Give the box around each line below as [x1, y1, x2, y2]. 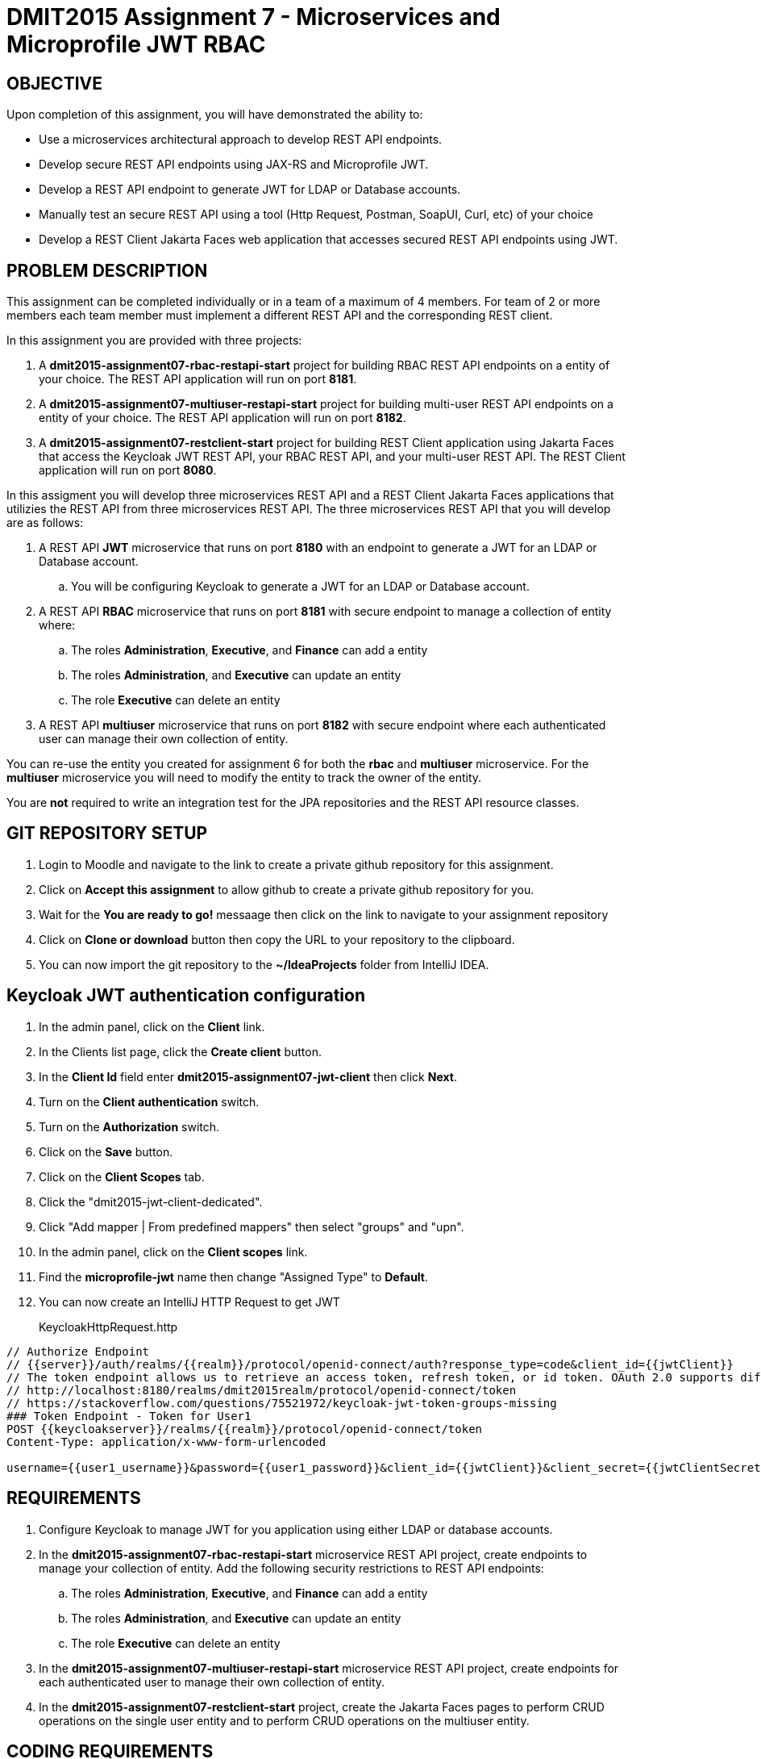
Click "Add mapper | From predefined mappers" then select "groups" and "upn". [39, 1219, 464, 1234]
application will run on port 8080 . [39, 463, 217, 478]
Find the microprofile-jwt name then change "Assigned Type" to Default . [39, 1269, 429, 1284]
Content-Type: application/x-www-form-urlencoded [6, 1435, 326, 1448]
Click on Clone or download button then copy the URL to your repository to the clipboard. [39, 932, 515, 946]
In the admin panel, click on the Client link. [39, 1019, 265, 1034]
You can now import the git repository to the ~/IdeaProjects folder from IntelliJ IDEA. [39, 957, 489, 971]
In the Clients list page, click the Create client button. [39, 1044, 322, 1059]
